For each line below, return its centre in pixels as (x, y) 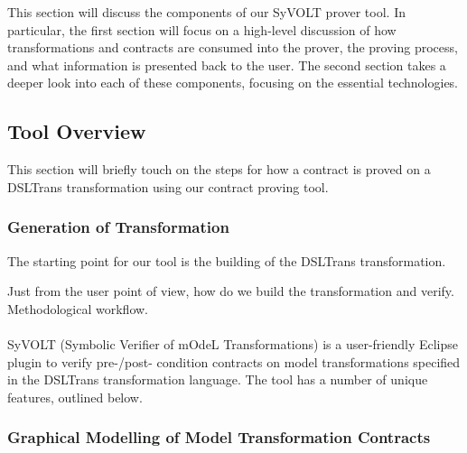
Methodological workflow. (78, 308)
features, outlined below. (75, 397)
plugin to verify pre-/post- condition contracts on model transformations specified (234, 361)
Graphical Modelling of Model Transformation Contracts (219, 437)
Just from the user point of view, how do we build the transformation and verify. (231, 291)
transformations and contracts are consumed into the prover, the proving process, (233, 47)
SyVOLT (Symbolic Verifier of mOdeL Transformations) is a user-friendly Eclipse (233, 343)
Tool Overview (77, 131)
